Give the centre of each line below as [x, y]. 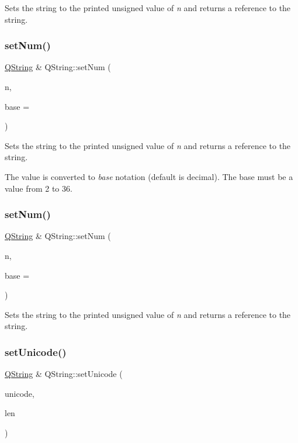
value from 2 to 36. [39, 188]
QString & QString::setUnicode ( [64, 374]
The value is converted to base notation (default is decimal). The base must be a [149, 176]
